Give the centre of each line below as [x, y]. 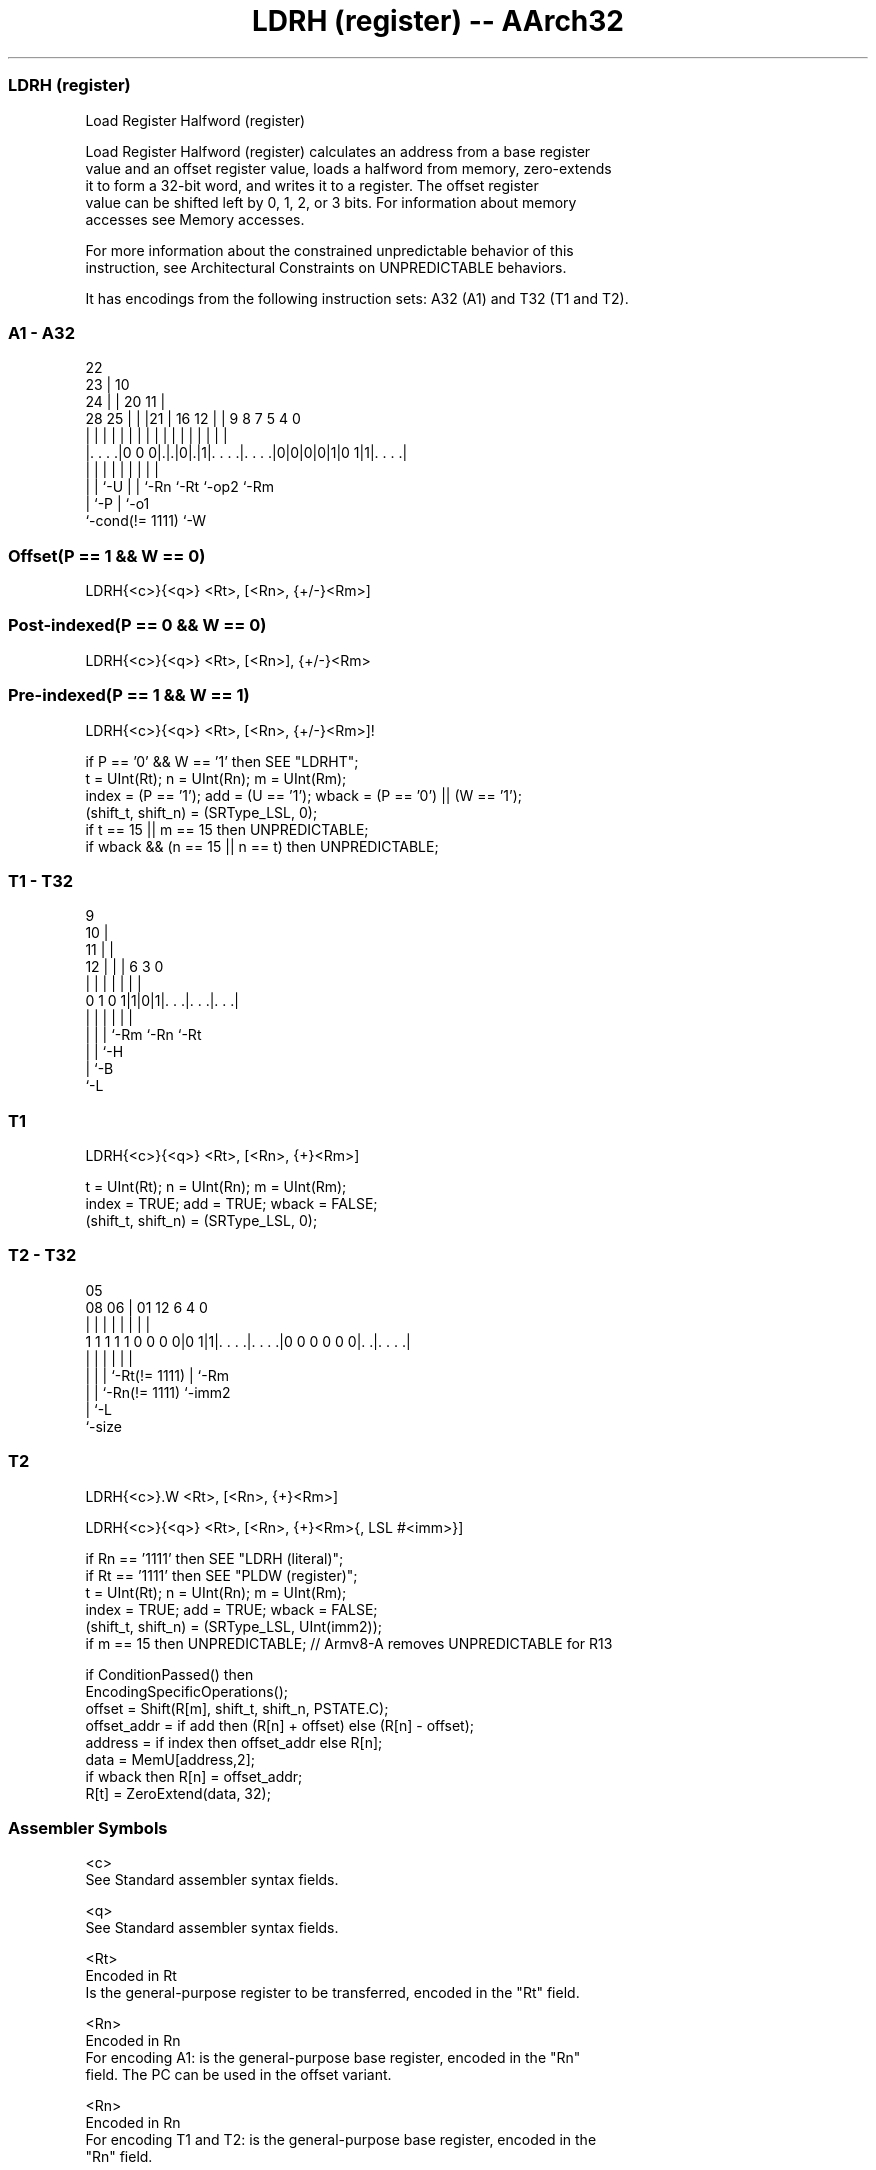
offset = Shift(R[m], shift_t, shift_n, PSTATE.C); [237, 1708]
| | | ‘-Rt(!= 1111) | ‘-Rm [157, 1375]
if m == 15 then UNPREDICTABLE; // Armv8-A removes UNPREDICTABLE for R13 [349, 1643]
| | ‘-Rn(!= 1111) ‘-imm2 [158, 1392]
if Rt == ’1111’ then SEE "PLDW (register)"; [221, 1575]
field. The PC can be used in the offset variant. [238, 2075]
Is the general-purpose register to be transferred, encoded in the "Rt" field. [332, 1993]
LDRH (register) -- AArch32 [438, 21]
